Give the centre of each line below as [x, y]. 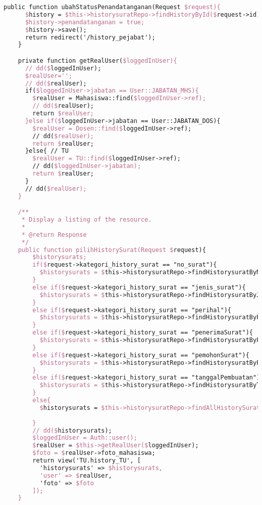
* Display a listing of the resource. [87, 220]
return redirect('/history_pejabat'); [90, 37]
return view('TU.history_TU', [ [87, 461]
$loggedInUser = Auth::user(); [85, 438]
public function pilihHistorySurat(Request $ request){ [112, 250]
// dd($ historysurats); [72, 430]
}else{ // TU [47, 151]
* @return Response [54, 235]
